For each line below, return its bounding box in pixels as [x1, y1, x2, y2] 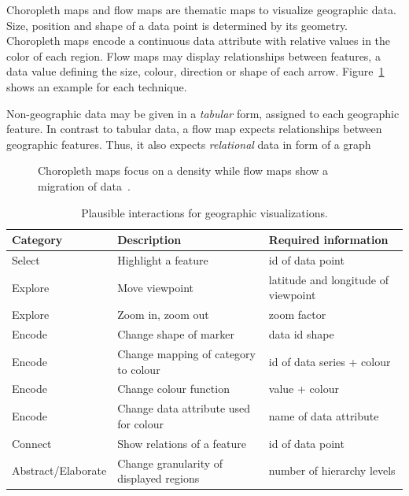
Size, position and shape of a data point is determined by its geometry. [6, 17, 348, 33]
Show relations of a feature [117, 435, 247, 451]
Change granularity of [117, 454, 223, 471]
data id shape [268, 326, 334, 342]
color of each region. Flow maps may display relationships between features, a [6, 47, 381, 64]
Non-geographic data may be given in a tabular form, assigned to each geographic [6, 105, 400, 121]
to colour [117, 361, 160, 377]
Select [12, 251, 40, 268]
